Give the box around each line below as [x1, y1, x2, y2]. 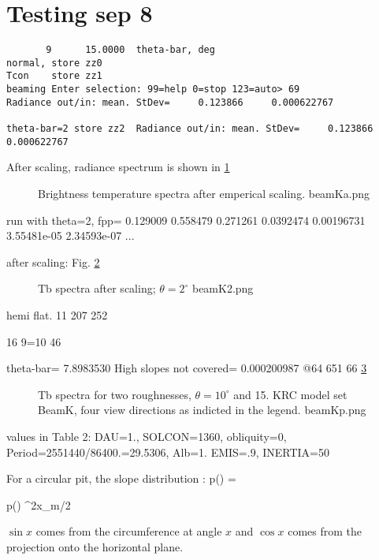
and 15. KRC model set [233, 386, 347, 402]
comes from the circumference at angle [35, 523, 222, 539]
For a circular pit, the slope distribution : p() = [6, 470, 236, 487]
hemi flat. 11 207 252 [6, 306, 108, 323]
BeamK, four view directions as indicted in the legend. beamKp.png [38, 401, 366, 418]
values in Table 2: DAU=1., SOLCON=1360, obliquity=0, [6, 427, 287, 444]
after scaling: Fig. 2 [6, 253, 100, 270]
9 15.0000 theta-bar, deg [46, 44, 215, 56]
